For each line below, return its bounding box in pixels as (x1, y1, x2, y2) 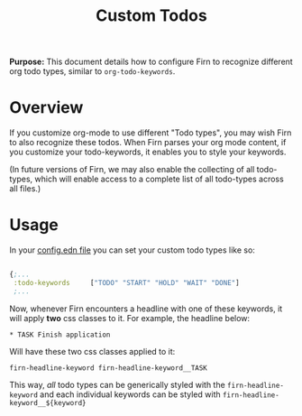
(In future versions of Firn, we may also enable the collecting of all (9, 164, 255, 175)
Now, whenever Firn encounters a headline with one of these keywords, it (9, 303, 283, 314)
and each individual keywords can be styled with (40, 389, 221, 400)
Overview (9, 97, 84, 118)
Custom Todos (96, 5, 207, 26)
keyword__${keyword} (9, 398, 87, 407)
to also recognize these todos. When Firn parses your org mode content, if (9, 137, 287, 148)
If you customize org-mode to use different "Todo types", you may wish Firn (9, 127, 292, 138)
